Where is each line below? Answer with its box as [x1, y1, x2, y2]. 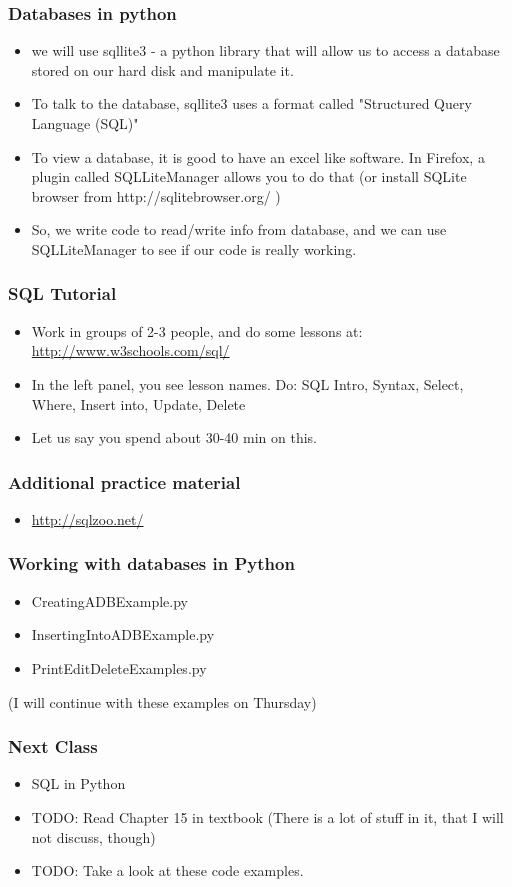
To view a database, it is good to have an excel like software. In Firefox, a [31, 146, 485, 167]
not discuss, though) [31, 826, 156, 847]
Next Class [8, 734, 98, 759]
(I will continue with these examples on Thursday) [8, 691, 317, 712]
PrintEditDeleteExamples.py [31, 657, 207, 678]
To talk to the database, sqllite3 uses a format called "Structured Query [31, 93, 472, 114]
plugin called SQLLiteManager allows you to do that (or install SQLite [31, 166, 467, 187]
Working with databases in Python [8, 551, 295, 576]
